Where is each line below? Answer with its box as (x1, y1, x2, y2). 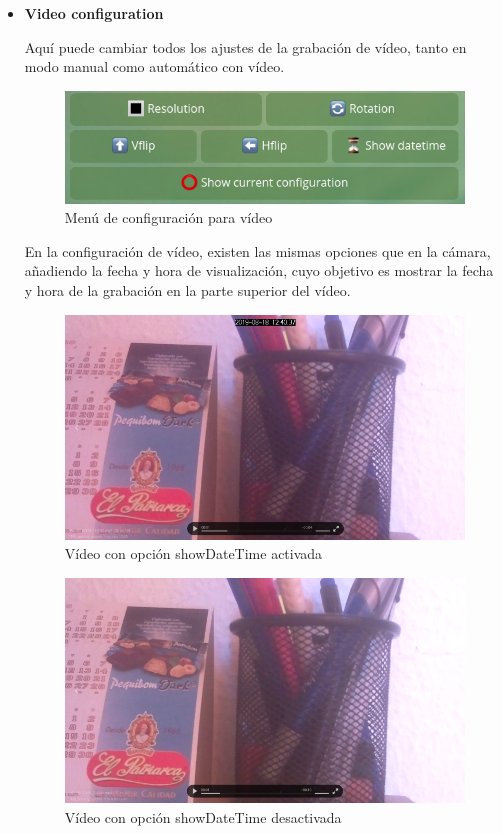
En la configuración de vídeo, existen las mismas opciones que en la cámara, (24, 240, 491, 261)
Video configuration (24, 3, 164, 23)
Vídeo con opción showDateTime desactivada (64, 806, 342, 827)
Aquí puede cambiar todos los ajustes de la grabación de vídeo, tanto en (24, 36, 467, 57)
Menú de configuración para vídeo (64, 207, 273, 228)
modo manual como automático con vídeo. (24, 56, 285, 77)
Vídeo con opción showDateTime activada (64, 543, 323, 564)
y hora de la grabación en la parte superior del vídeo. (24, 280, 351, 301)
